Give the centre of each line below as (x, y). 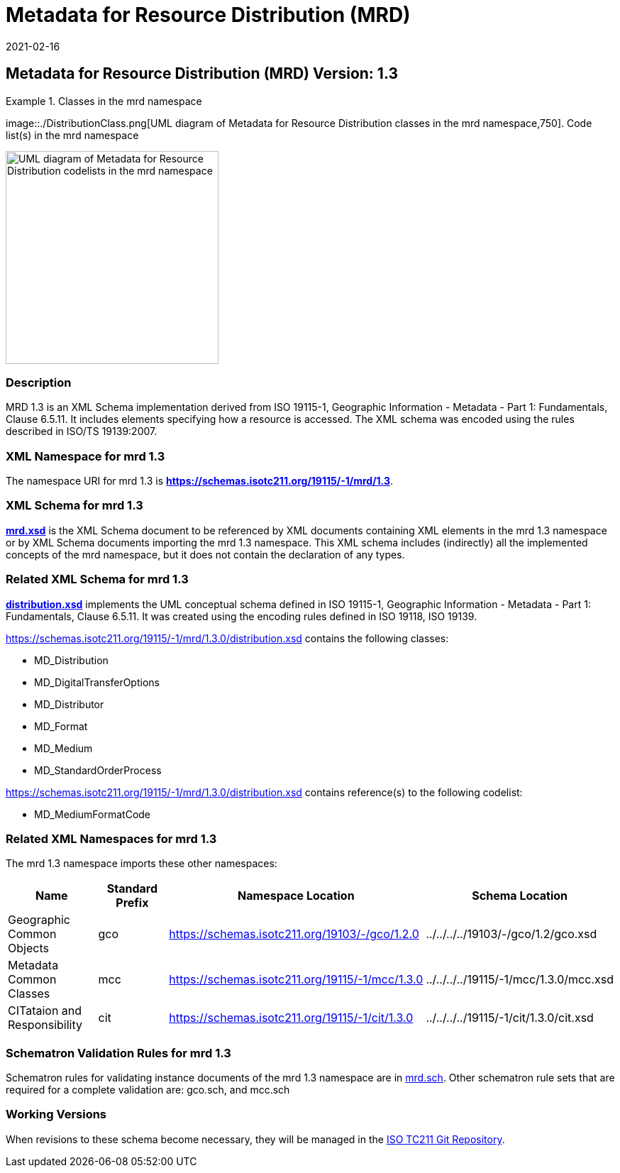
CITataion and (45, 1011)
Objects (28, 948)
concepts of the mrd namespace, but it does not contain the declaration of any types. (205, 554)
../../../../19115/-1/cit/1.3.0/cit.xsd (510, 1018)
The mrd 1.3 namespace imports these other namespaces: (142, 864)
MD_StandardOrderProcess (98, 770)
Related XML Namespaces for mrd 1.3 (111, 838)
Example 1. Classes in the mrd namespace (104, 101)
